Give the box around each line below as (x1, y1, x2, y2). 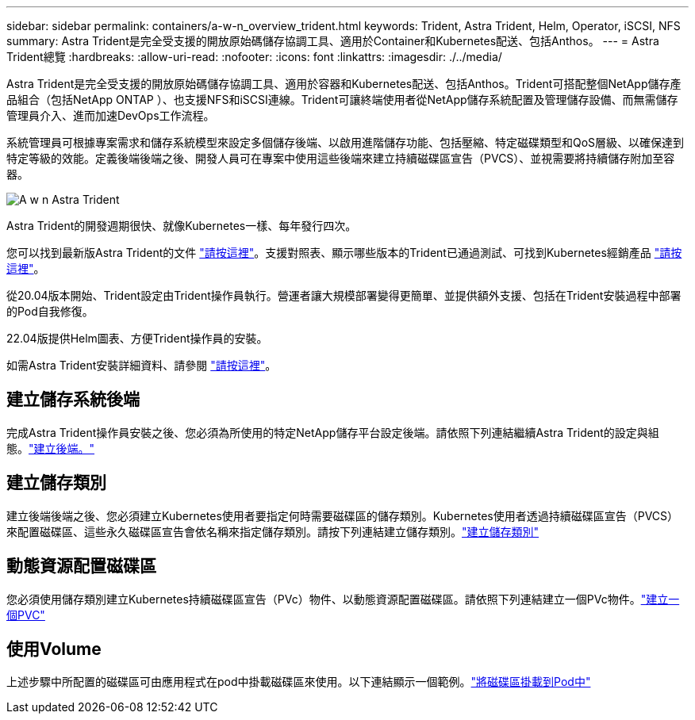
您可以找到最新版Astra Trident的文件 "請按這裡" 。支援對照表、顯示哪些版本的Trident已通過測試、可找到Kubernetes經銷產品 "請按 (6, 246, 682, 259)
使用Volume (6, 638, 102, 659)
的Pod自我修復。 (6, 304, 94, 318)
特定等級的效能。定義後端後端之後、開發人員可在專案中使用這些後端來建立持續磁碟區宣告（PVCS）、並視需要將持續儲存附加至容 (6, 151, 675, 165)
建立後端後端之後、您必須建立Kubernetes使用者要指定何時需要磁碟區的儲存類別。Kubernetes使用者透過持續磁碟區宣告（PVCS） (6, 508, 679, 523)
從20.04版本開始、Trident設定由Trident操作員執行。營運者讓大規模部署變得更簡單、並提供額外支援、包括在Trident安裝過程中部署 (6, 289, 682, 302)
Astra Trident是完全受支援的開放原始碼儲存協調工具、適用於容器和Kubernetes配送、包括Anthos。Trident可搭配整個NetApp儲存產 (6, 77, 682, 90)
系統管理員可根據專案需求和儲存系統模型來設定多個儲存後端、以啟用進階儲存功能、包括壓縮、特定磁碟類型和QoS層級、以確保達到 (6, 136, 685, 149)
